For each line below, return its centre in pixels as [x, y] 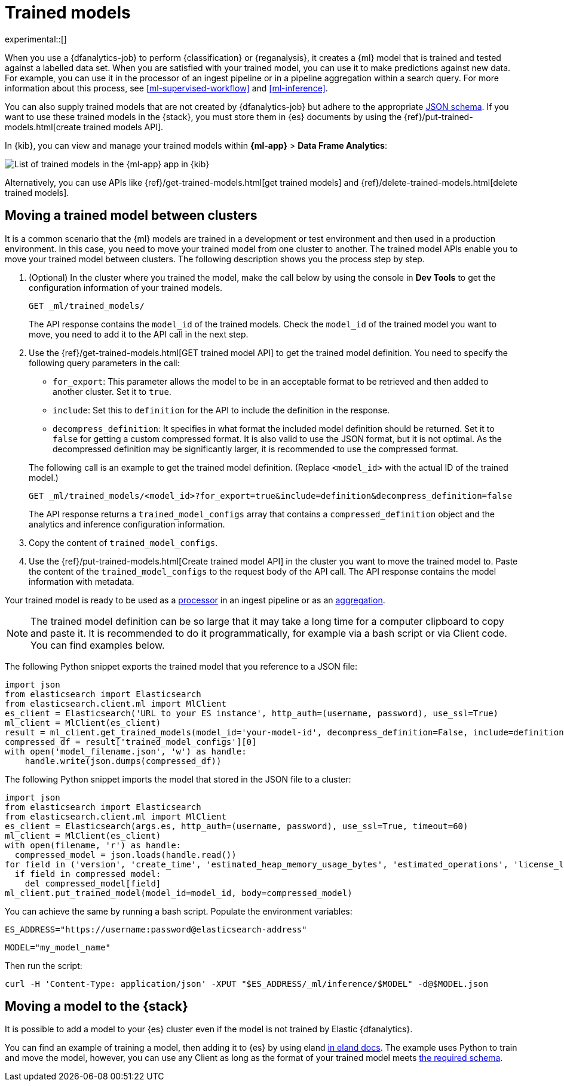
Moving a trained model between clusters [131, 216]
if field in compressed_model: [88, 874]
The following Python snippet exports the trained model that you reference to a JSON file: [181, 666]
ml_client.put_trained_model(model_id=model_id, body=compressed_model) [179, 893]
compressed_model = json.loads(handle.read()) [125, 855]
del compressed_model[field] [93, 883]
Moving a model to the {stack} [96, 1007]
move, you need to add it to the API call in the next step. [139, 334]
